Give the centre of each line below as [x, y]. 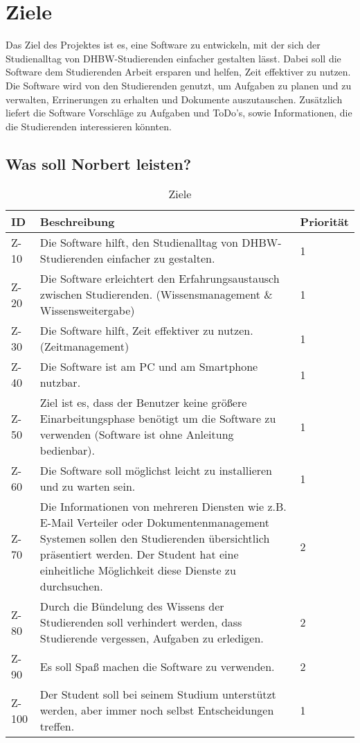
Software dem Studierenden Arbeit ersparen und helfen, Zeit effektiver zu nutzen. [178, 72]
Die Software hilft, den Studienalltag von [139, 243]
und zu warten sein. [88, 487]
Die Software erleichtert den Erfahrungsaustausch [160, 279]
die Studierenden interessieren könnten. [89, 126]
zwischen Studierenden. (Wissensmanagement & [156, 295]
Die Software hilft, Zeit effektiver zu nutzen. [146, 331]
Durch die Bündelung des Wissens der [132, 606]
